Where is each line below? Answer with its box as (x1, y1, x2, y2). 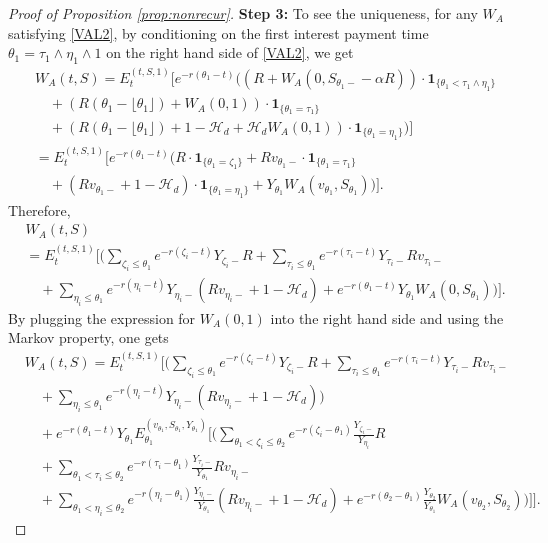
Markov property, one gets (8, 327, 169, 348)
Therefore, (8, 199, 71, 220)
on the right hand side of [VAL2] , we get (106, 42, 354, 63)
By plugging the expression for (8, 307, 196, 328)
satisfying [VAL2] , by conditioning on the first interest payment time (8, 22, 429, 43)
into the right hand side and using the (270, 307, 504, 328)
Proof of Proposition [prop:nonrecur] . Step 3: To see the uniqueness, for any (8, 3, 478, 23)
